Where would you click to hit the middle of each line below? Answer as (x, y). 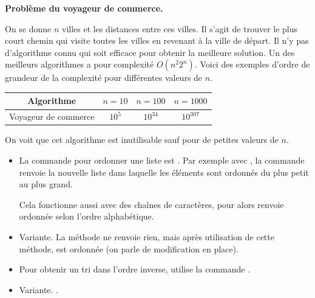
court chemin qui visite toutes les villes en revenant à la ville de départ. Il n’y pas (157, 40)
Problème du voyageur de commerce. (84, 8)
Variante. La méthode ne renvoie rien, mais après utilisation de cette (147, 236)
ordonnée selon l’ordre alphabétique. (86, 216)
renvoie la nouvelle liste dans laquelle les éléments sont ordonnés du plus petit (164, 172)
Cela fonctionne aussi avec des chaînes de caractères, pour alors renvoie (151, 204)
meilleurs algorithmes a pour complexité (80, 64)
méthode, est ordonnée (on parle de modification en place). (129, 248)
